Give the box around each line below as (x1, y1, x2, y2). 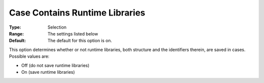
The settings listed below (47, 31, 98, 36)
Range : (9, 31, 24, 36)
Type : (9, 24, 22, 30)
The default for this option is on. (47, 38, 112, 44)
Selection (47, 24, 67, 30)
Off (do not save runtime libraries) (21, 62, 90, 68)
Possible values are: (9, 53, 50, 59)
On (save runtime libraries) (21, 69, 75, 75)
